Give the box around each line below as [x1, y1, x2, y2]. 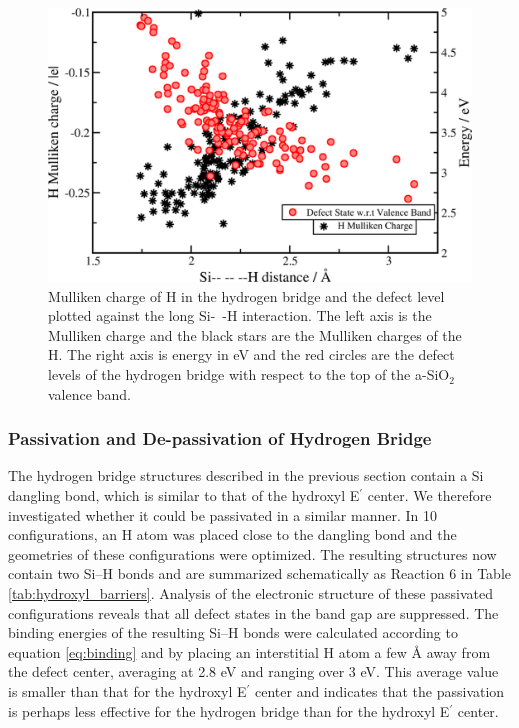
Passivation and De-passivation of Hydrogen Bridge [8, 426, 432, 451]
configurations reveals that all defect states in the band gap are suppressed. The [8, 602, 499, 623]
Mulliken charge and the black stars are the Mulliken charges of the [48, 324, 462, 345]
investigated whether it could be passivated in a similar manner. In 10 [8, 504, 437, 525]
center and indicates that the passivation [254, 681, 505, 702]
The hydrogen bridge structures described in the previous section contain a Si [8, 465, 484, 486]
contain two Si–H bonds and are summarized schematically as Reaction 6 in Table [8, 563, 511, 584]
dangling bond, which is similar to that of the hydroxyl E [8, 485, 360, 506]
